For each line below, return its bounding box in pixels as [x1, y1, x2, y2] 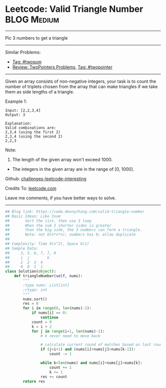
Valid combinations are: [5, 125, 56, 130]
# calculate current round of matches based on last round [40, 342, 165, 347]
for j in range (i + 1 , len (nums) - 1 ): [31, 329, 105, 334]
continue [40, 315, 58, 320]
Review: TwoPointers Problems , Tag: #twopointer [12, 64, 113, 70]
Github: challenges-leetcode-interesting [5, 176, 86, 182]
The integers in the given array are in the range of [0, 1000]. [12, 166, 134, 172]
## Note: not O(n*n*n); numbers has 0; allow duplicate [5, 232, 136, 237]
